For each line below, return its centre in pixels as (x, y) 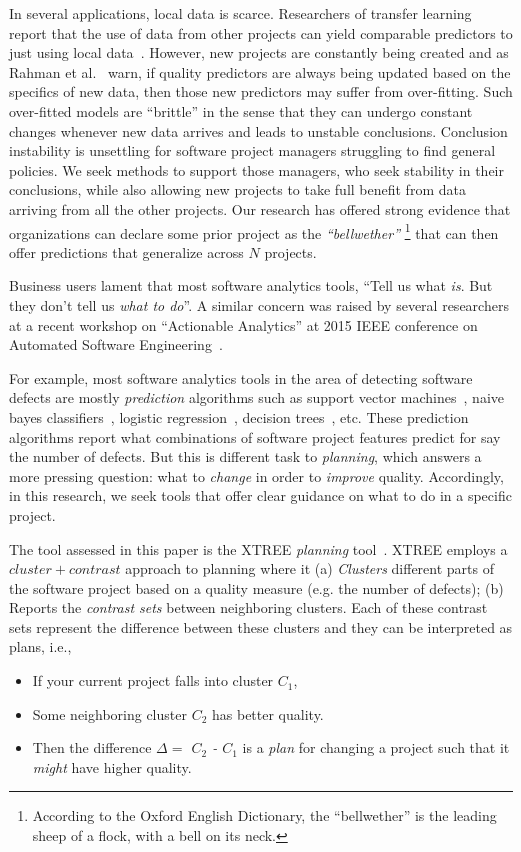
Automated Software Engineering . (116, 344)
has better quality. (268, 713)
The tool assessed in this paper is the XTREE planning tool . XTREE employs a (258, 548)
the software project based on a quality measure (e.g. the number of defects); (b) (256, 587)
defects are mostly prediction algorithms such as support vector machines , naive (256, 397)
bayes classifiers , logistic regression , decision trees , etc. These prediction (239, 416)
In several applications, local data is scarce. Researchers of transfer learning (240, 13)
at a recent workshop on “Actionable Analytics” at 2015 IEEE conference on (243, 324)
